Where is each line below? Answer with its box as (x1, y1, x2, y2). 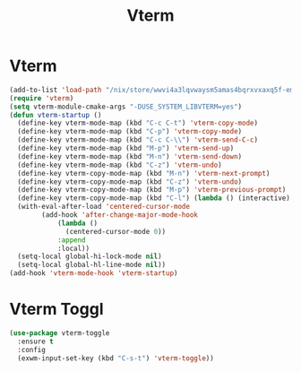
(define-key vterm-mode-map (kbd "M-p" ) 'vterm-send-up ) (17, 144, 235, 153)
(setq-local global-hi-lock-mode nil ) (17, 252, 163, 261)
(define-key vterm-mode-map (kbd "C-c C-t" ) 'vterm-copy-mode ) (17, 118, 258, 128)
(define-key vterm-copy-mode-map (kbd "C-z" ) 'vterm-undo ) (17, 177, 243, 186)
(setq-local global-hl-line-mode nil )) (17, 261, 167, 270)
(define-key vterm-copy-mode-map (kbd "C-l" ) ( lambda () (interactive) (17, 194, 291, 203)
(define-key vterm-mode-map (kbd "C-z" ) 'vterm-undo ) (17, 160, 222, 169)
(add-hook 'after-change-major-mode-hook (41, 211, 199, 220)
